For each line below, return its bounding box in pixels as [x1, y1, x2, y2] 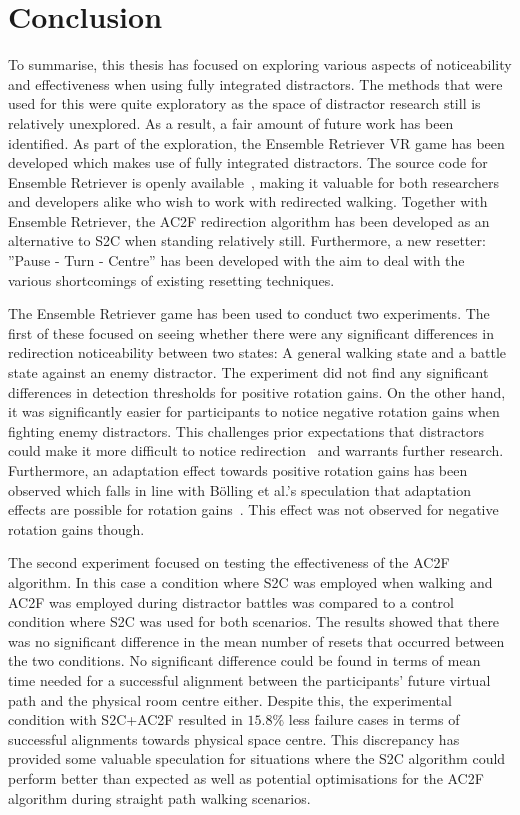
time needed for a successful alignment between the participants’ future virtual [8, 669, 491, 690]
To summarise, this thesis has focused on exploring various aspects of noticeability [8, 54, 512, 75]
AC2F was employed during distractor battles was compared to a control [8, 591, 454, 612]
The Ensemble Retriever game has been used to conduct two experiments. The [8, 303, 490, 324]
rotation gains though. [8, 518, 145, 539]
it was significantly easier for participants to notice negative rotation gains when [8, 401, 500, 422]
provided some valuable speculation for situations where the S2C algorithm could [8, 748, 506, 769]
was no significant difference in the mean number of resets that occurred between [8, 630, 505, 651]
